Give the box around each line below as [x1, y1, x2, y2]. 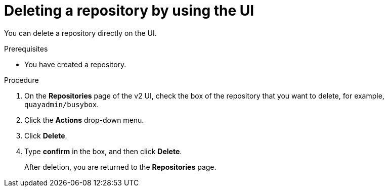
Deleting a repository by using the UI [4, 2, 254, 19]
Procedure [4, 75, 39, 84]
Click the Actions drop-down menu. [24, 115, 144, 124]
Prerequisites [4, 44, 48, 53]
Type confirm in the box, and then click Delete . [24, 147, 182, 156]
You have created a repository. [24, 60, 126, 69]
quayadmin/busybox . [24, 100, 99, 109]
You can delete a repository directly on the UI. [4, 28, 157, 37]
